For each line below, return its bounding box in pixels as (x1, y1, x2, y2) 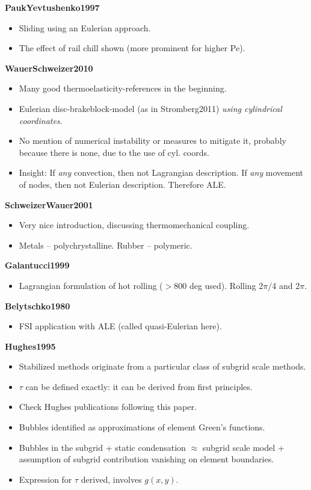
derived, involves (81, 473, 142, 485)
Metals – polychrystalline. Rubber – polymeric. (19, 238, 192, 251)
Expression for (19, 473, 72, 485)
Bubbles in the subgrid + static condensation (19, 441, 186, 453)
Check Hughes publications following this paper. (19, 400, 197, 413)
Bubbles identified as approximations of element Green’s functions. (19, 421, 265, 433)
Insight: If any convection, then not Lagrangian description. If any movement (19, 166, 304, 179)
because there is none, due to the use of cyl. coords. (19, 146, 209, 158)
